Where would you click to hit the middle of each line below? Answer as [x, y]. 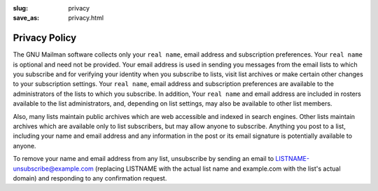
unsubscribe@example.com [53, 169]
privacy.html [86, 18]
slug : [20, 8]
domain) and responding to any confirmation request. [90, 178]
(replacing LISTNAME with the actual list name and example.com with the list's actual [218, 169]
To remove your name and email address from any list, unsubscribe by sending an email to [143, 159]
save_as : [26, 18]
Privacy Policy [45, 38]
